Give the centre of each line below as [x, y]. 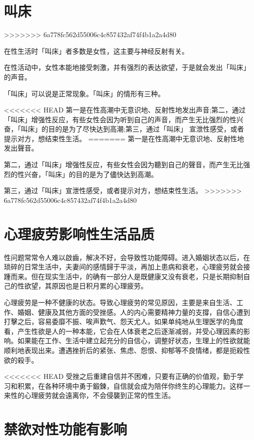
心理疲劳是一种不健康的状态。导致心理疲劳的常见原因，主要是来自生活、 [120, 302]
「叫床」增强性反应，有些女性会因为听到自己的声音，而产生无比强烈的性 [120, 119]
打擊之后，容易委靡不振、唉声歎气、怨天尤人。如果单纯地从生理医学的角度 [124, 321]
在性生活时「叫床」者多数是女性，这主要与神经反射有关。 [96, 51]
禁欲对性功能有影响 [66, 429]
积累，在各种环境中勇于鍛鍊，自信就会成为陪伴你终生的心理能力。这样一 [134, 385]
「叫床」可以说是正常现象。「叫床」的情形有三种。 [84, 93]
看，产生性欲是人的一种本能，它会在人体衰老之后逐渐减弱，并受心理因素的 [124, 331]
